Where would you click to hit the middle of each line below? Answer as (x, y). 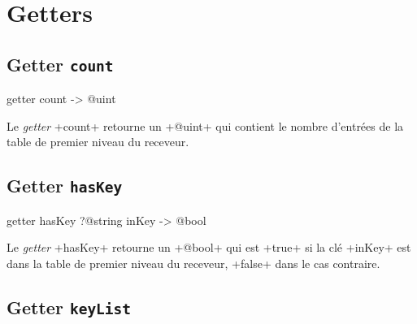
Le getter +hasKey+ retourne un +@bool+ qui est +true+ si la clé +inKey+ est (209, 247)
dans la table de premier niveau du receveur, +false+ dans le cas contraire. (193, 263)
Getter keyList (69, 307)
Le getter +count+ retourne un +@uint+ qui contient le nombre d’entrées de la (205, 125)
